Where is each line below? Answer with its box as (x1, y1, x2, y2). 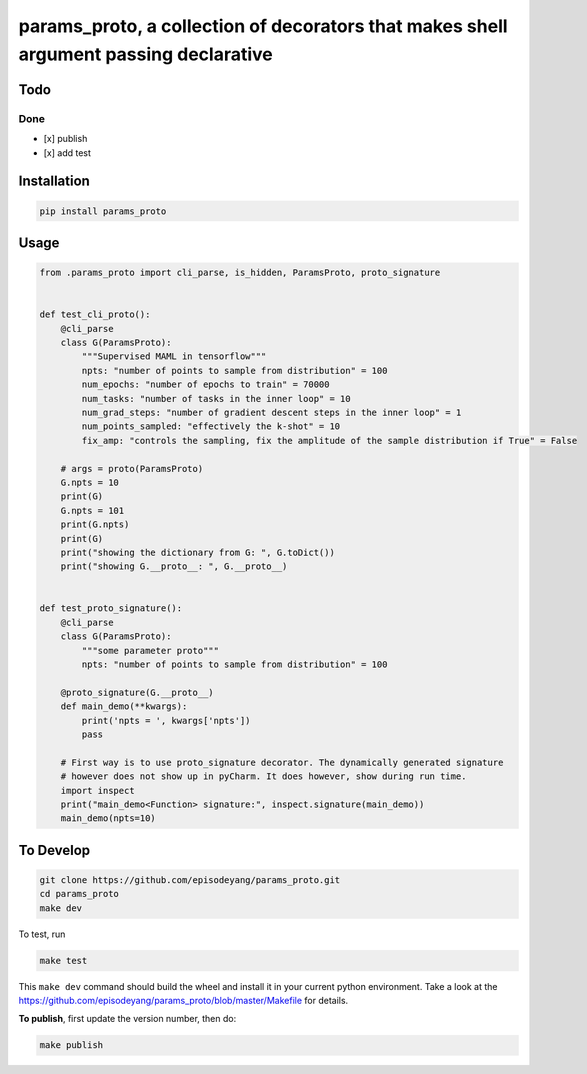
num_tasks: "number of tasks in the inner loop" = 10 (81, 393, 351, 404)
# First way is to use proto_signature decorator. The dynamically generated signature (60, 756, 504, 768)
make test (39, 955, 88, 966)
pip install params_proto (39, 205, 167, 217)
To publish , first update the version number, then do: (18, 1013, 237, 1025)
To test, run (18, 928, 66, 940)
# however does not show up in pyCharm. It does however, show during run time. (60, 771, 467, 782)
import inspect (60, 785, 135, 796)
